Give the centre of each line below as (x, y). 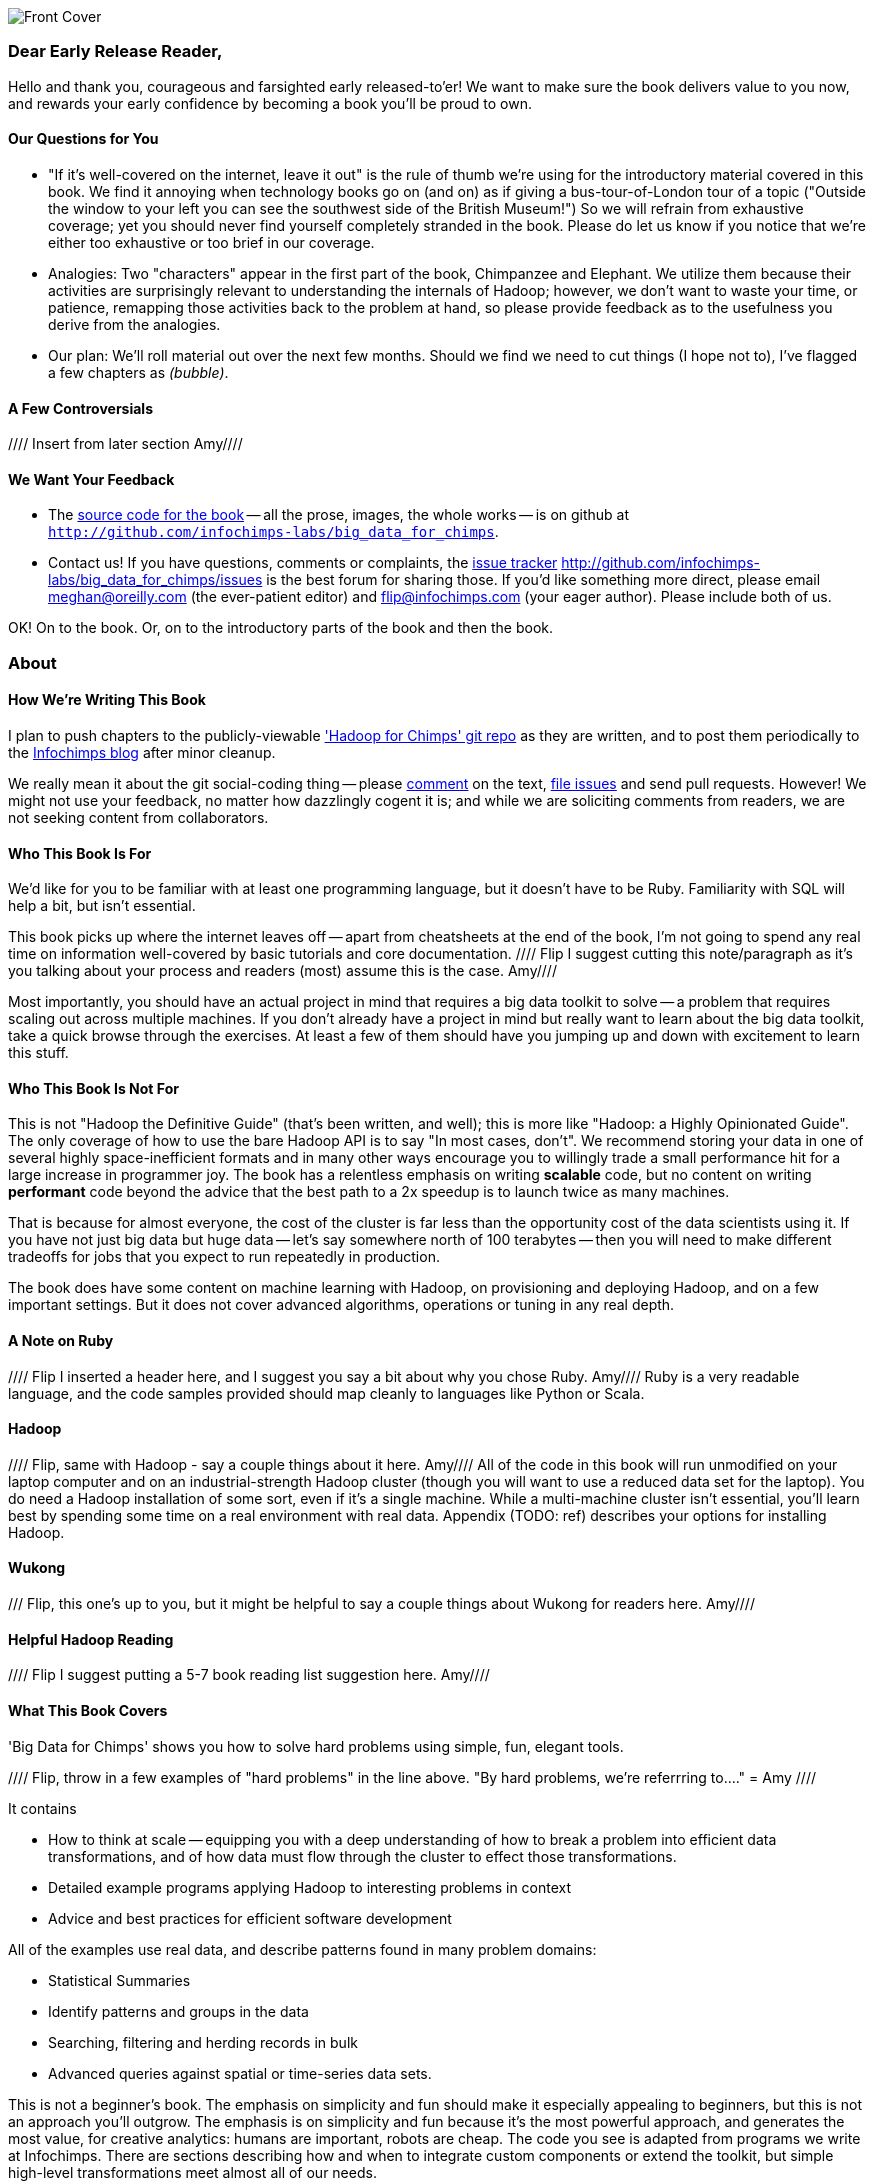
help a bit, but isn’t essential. (102, 906)
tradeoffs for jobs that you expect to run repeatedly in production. (224, 1257)
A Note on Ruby (61, 1341)
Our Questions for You (83, 139)
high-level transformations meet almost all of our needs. (192, 2172)
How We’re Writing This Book (107, 700)
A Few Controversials (81, 408)
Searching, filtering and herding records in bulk (203, 2042)
